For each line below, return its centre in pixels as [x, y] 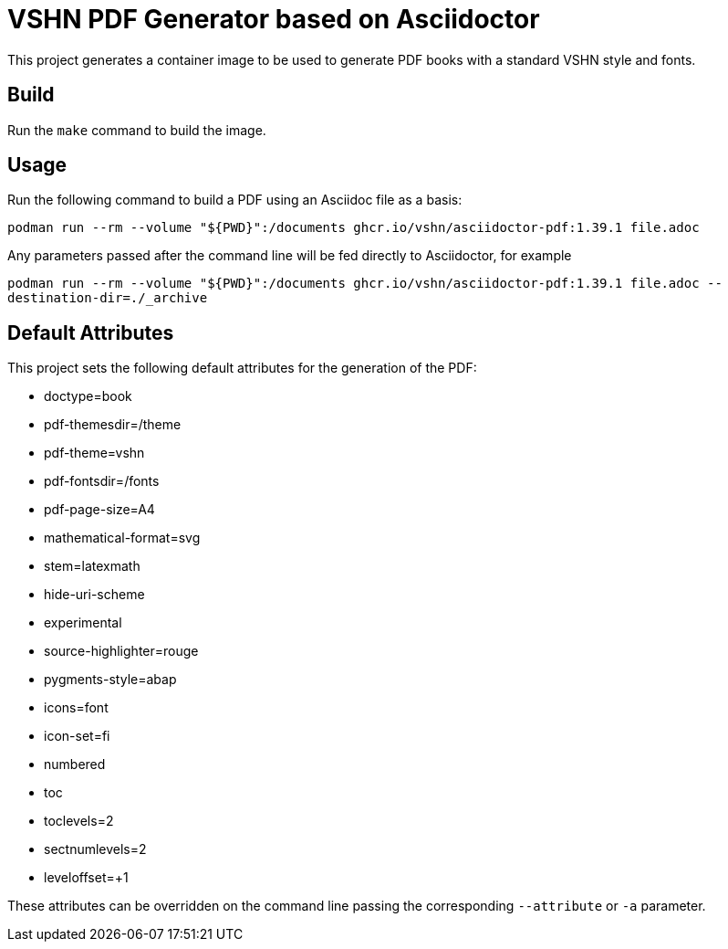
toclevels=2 [79, 821]
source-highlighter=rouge [121, 651]
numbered [75, 764]
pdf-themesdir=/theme [113, 425]
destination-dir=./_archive [108, 298]
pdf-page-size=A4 [99, 510]
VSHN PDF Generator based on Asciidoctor [274, 19]
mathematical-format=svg [122, 538]
